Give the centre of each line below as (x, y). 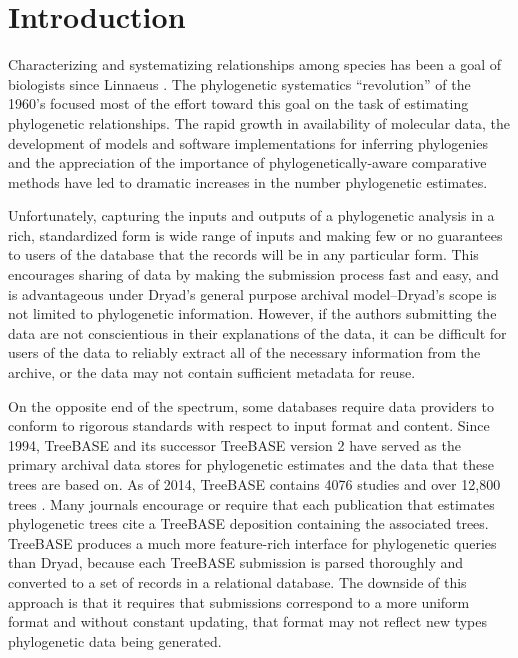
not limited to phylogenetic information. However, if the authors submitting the (252, 313)
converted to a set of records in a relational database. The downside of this (237, 581)
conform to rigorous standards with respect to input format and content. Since (249, 425)
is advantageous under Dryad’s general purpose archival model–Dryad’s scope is (252, 293)
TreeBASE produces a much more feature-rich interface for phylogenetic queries (252, 542)
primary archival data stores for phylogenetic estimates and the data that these (251, 464)
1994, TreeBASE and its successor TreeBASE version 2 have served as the (234, 444)
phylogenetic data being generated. (115, 640)
